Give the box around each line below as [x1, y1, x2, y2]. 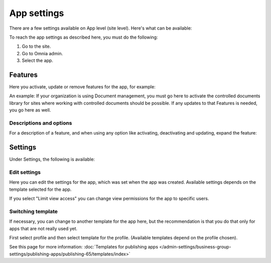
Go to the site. [22, 43, 51, 50]
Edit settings [9, 169, 41, 176]
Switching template [9, 208, 58, 215]
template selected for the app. [9, 186, 72, 192]
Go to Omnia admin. [22, 50, 63, 56]
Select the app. [22, 58, 54, 64]
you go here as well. [9, 107, 51, 113]
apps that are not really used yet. [9, 225, 78, 231]
